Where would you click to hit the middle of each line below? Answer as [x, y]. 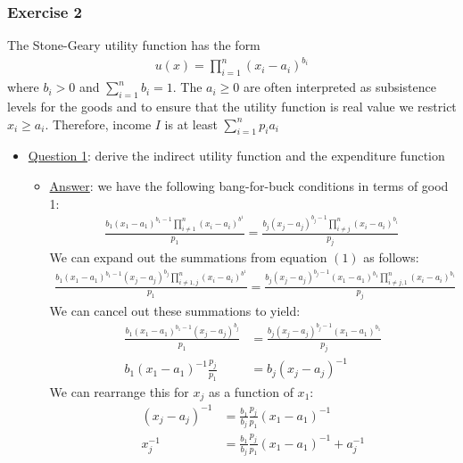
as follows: [391, 256]
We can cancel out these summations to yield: [175, 311]
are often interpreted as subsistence [339, 87]
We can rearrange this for [119, 391]
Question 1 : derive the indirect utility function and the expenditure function [236, 156]
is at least [191, 124]
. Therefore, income [98, 124]
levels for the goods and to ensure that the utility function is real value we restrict [232, 106]
